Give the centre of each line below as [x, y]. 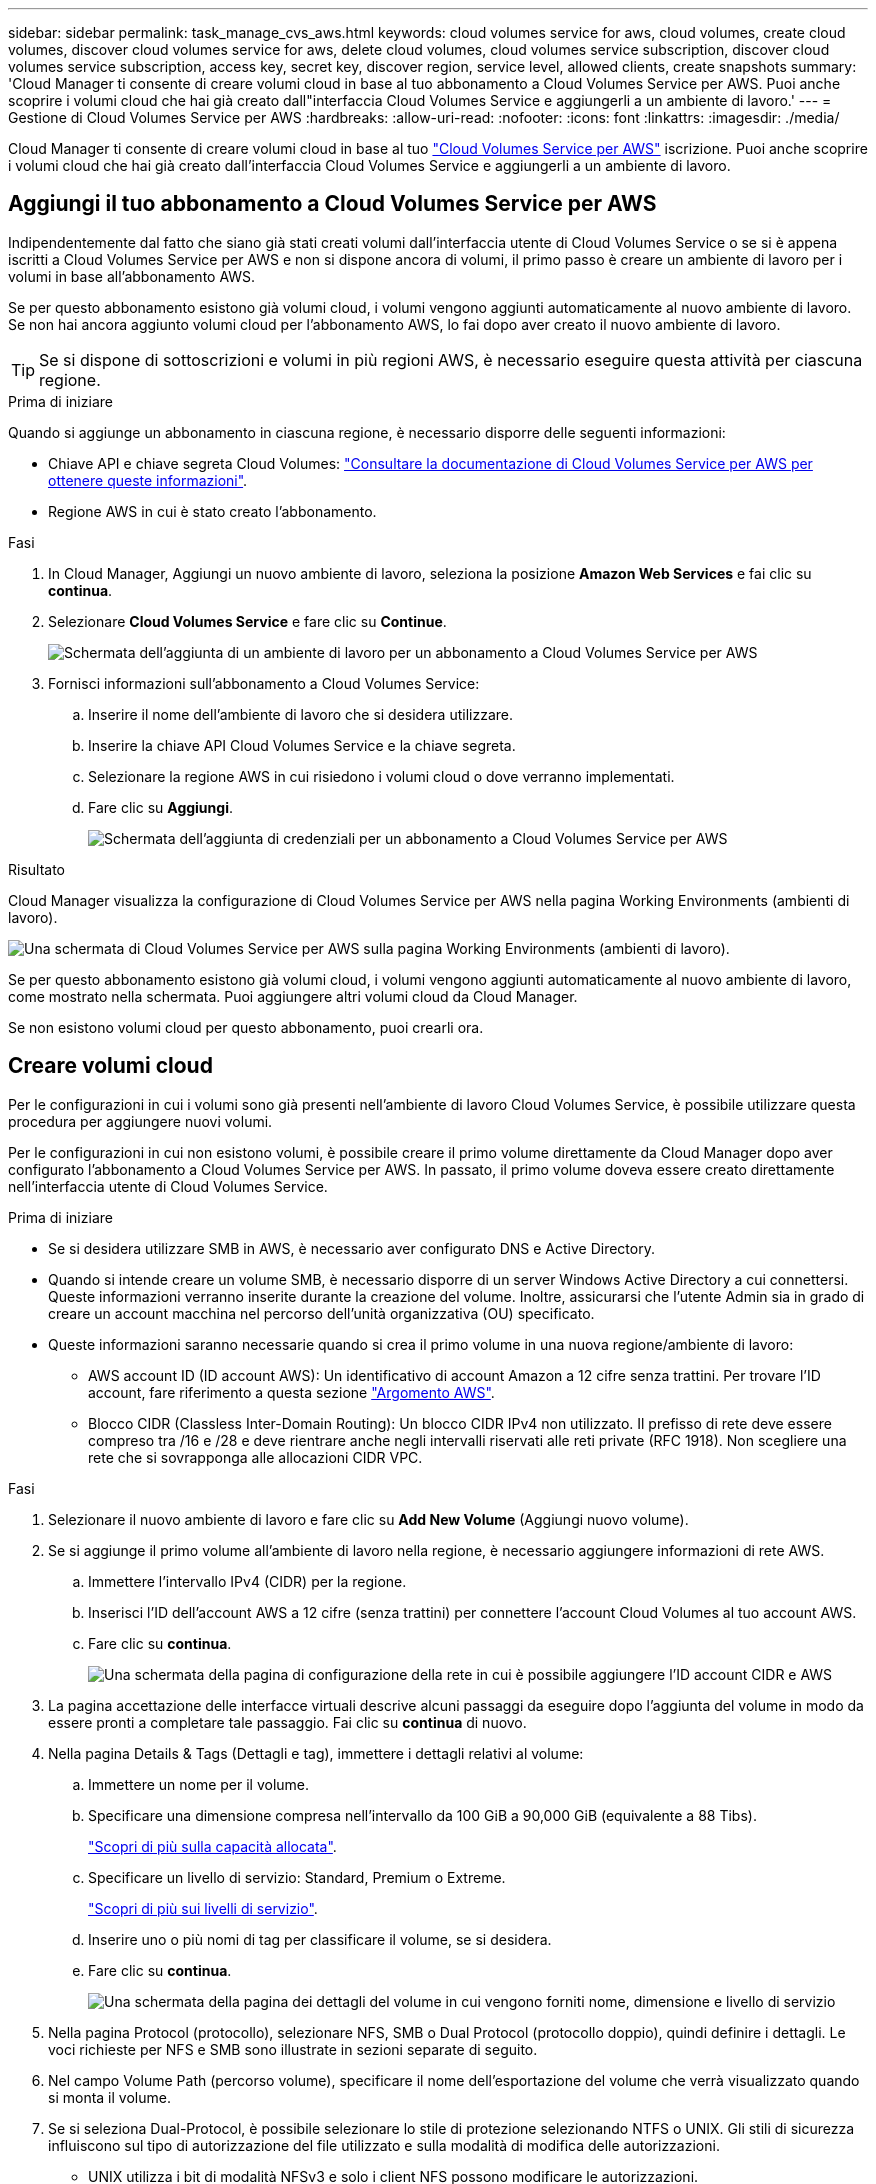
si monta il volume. [109, 2097]
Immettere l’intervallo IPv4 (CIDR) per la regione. [247, 1581]
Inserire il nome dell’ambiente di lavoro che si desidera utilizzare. [301, 714]
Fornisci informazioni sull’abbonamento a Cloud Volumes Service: [264, 683]
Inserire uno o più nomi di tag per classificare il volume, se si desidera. [320, 1939]
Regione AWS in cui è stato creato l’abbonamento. [212, 511]
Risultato [37, 869]
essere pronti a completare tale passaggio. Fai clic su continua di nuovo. [287, 1722]
